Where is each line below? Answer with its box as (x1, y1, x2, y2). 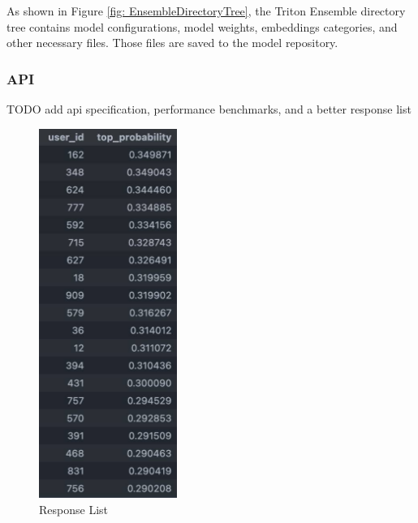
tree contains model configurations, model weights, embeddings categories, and (6, 18, 398, 35)
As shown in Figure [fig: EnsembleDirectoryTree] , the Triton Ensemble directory (6, 2, 406, 19)
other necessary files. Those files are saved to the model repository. (6, 34, 338, 51)
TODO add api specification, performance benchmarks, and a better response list (6, 101, 412, 117)
